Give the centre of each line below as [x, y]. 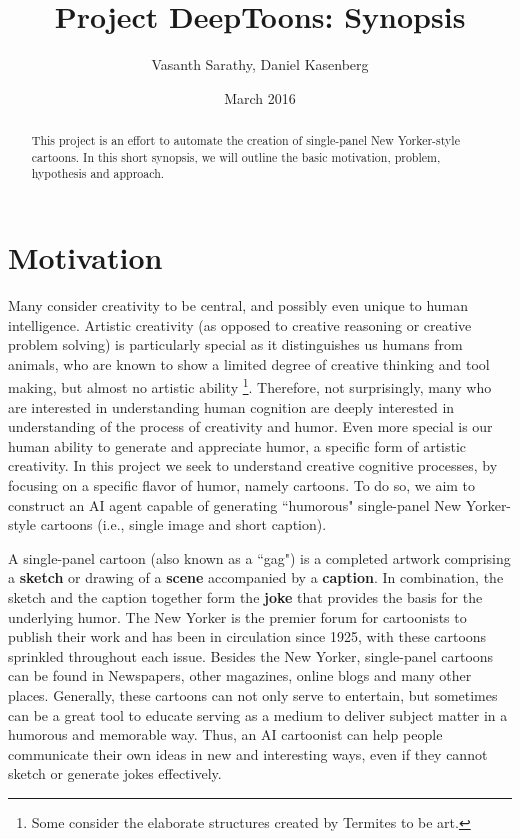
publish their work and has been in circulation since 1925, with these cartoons [247, 636]
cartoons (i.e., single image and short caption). [183, 524]
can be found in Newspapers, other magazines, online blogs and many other [240, 675]
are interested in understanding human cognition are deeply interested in [231, 406]
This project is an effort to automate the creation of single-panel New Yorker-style [245, 140]
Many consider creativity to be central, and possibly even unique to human [238, 305]
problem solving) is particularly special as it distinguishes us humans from [235, 344]
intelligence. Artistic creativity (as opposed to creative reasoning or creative [240, 324]
